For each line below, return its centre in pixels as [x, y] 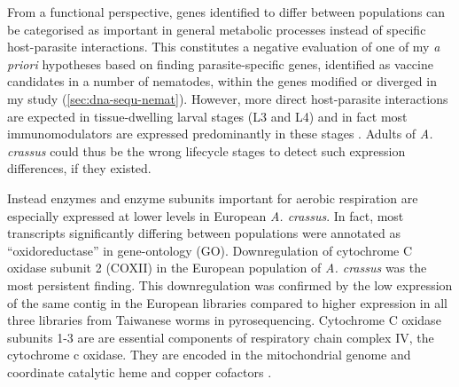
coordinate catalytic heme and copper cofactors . [140, 371]
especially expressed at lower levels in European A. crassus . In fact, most [206, 215]
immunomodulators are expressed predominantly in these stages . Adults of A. [220, 134]
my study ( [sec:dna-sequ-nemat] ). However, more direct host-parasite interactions [228, 98]
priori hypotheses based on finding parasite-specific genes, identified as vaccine [220, 63]
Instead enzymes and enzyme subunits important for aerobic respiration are [213, 197]
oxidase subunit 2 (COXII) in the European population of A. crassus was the [217, 268]
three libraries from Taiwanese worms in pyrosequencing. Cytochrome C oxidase [224, 320]
